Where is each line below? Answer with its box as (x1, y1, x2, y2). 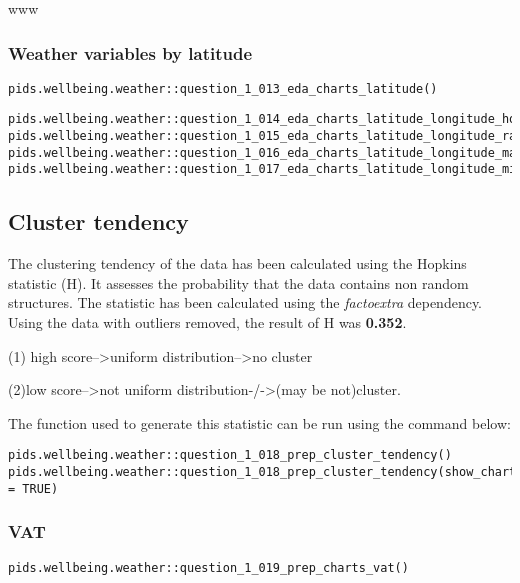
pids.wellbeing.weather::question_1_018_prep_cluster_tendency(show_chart (8, 465, 517, 480)
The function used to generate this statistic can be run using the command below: (8, 412, 511, 433)
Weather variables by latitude (8, 40, 253, 65)
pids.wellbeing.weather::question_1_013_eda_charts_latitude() (8, 81, 438, 96)
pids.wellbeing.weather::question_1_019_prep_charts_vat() (8, 560, 409, 575)
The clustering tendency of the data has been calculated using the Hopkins (8, 253, 467, 274)
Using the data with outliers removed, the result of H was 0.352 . (8, 312, 407, 333)
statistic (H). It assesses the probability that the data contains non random (8, 272, 469, 293)
